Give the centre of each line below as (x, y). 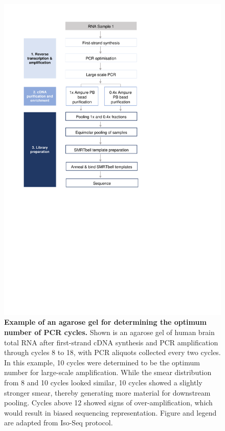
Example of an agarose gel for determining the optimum (105, 322)
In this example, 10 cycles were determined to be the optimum (102, 362)
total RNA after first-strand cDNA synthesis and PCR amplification (111, 342)
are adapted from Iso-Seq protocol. (59, 423)
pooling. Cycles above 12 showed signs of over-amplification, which (108, 403)
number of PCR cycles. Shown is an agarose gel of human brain (109, 332)
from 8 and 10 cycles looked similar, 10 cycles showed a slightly (103, 382)
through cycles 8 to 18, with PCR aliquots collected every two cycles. (112, 352)
